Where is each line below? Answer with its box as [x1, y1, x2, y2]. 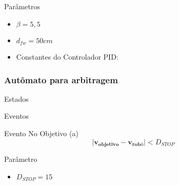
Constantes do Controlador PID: [16, 51, 118, 62]
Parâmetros [4, 1, 40, 11]
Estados [4, 93, 29, 104]
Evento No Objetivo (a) [4, 128, 78, 139]
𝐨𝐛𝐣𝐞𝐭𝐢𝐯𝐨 [98, 142, 119, 147]
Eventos [4, 110, 29, 121]
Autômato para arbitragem [4, 73, 118, 86]
